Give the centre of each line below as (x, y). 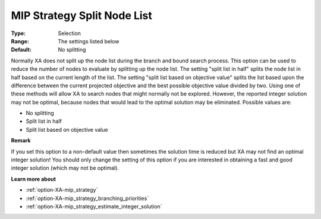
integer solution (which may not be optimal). (65, 168)
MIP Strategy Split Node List (82, 15)
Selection (70, 33)
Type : (18, 33)
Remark (21, 141)
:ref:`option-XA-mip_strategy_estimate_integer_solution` (94, 206)
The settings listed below (89, 41)
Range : (20, 41)
